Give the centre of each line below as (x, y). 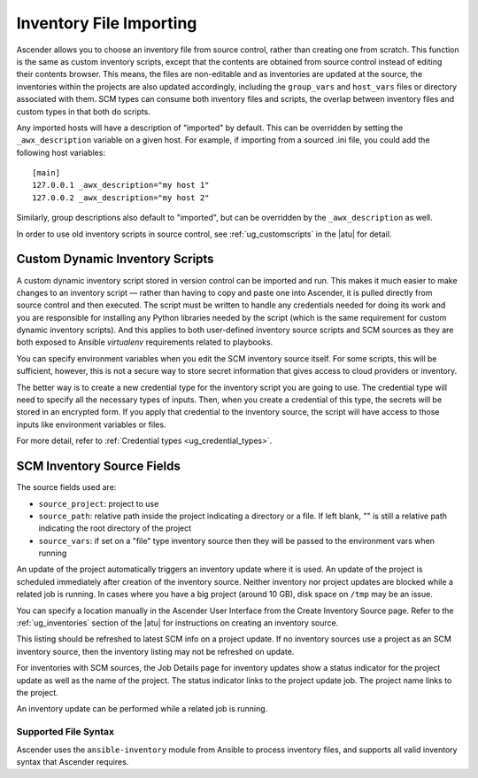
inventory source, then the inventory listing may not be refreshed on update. (155, 651)
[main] (46, 173)
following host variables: (61, 152)
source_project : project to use (99, 503)
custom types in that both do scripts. (83, 112)
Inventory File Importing (107, 23)
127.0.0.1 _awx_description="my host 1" (121, 185)
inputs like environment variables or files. (91, 424)
